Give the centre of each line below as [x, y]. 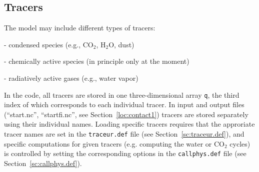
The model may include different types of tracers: [80, 28]
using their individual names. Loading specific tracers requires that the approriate [129, 124]
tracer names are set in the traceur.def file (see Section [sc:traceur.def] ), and [124, 134]
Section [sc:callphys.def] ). [43, 163]
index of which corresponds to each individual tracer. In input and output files [124, 104]
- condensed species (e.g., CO [49, 44]
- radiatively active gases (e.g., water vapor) [71, 78]
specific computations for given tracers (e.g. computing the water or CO [114, 143]
